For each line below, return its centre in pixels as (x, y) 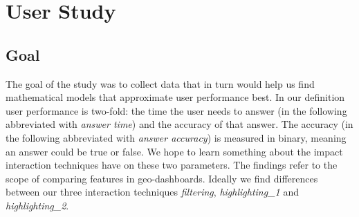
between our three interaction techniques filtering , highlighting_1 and (152, 192)
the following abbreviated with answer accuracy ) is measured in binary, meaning (176, 137)
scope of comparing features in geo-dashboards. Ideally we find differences (162, 178)
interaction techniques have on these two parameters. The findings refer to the (172, 165)
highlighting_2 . (37, 205)
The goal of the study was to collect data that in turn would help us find (160, 83)
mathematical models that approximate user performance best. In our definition (175, 97)
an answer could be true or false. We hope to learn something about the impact (174, 151)
